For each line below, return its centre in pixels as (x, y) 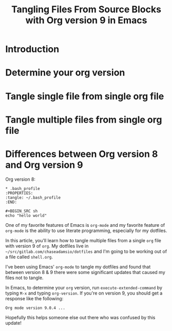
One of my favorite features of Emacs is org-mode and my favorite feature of (85, 225)
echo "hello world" (26, 216)
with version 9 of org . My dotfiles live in (47, 246)
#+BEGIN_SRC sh (22, 211)
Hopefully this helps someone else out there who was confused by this (80, 317)
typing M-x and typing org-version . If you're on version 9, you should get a (84, 293)
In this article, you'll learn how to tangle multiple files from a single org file (83, 240)
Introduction (32, 49)
